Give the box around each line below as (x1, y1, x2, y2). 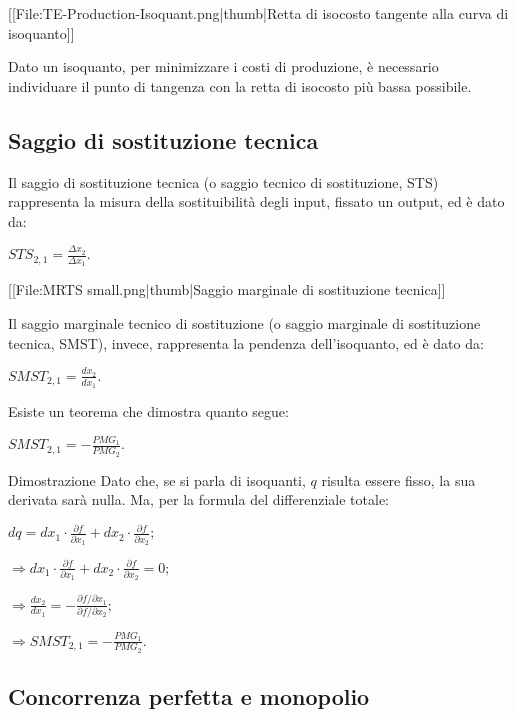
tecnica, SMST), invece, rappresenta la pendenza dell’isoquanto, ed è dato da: (8, 332, 484, 353)
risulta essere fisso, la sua (321, 469, 476, 490)
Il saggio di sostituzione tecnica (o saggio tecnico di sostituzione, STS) (8, 171, 439, 192)
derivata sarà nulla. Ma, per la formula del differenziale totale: (8, 489, 390, 510)
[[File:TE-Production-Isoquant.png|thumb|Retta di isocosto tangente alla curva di (8, 3, 509, 23)
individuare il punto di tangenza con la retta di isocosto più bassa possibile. (8, 75, 472, 96)
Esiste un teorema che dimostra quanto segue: (8, 401, 289, 422)
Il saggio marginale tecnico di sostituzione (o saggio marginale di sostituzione (8, 312, 481, 333)
